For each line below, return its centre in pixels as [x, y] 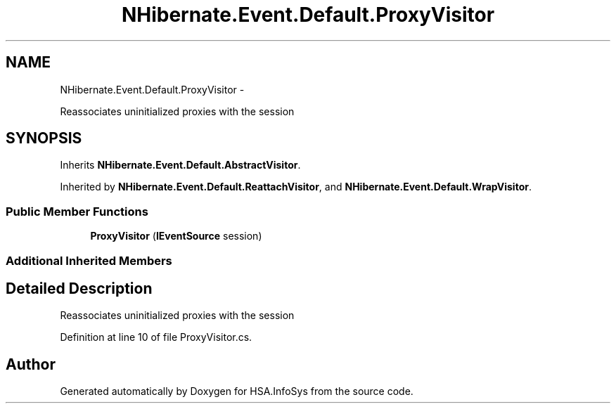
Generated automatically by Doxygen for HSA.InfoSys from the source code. [237, 391]
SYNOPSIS [44, 138]
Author [31, 364]
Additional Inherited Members [89, 260]
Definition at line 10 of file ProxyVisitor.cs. [156, 337]
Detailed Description [79, 288]
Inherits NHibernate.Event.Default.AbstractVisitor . [180, 165]
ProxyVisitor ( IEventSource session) [176, 236]
